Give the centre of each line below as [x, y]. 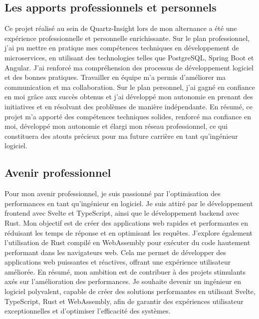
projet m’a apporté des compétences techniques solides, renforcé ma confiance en [128, 116]
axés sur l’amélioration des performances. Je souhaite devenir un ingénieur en [123, 281]
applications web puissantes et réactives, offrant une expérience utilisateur [118, 262]
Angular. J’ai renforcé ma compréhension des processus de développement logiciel [129, 67]
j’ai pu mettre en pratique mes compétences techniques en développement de [122, 48]
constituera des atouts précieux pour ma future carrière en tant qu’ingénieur [121, 136]
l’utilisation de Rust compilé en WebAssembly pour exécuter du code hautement [128, 242]
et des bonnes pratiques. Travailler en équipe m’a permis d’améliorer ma [115, 77]
